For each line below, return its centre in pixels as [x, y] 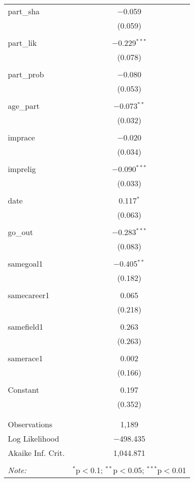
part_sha [24, 11]
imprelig [22, 169]
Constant [24, 390]
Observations [30, 424]
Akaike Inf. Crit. [36, 453]
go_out [21, 232]
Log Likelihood [34, 438]
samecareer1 [29, 295]
